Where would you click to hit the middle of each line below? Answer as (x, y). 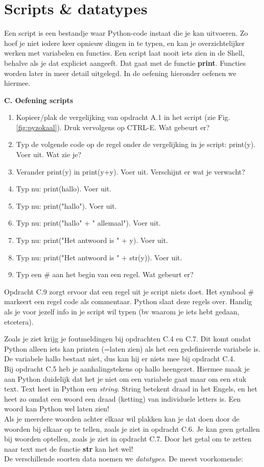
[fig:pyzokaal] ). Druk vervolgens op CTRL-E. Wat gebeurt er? (113, 127)
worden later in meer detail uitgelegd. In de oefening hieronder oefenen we (120, 73)
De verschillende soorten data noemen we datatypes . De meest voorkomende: (124, 459)
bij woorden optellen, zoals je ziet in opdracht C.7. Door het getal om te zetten (128, 439)
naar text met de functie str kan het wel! (69, 448)
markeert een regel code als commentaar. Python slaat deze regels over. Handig (128, 301)
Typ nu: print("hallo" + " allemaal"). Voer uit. (88, 223)
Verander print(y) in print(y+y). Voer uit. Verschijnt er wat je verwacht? (130, 171)
